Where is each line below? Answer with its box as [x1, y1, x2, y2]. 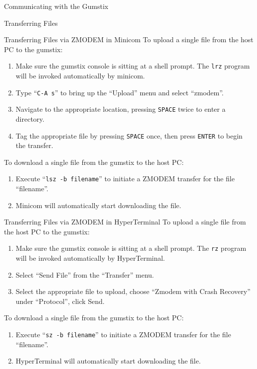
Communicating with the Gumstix [4, 1, 109, 11]
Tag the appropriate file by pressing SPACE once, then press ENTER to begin [15, 130, 243, 141]
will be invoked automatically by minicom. [15, 71, 145, 81]
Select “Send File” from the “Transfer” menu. [15, 269, 154, 280]
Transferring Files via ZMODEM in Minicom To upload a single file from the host [4, 34, 254, 45]
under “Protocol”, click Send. [15, 295, 105, 306]
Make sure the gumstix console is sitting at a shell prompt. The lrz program [15, 61, 250, 71]
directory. [15, 113, 45, 124]
